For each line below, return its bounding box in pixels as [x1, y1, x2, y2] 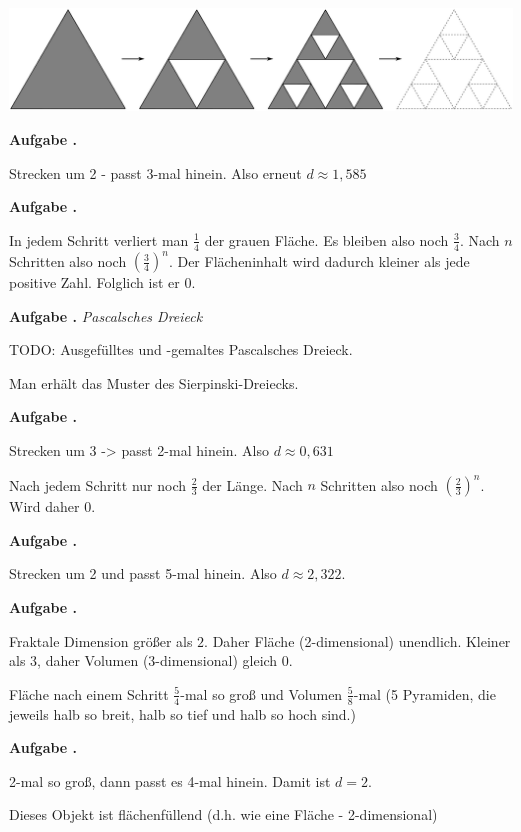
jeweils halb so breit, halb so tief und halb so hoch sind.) [9, 703, 356, 724]
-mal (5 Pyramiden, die [353, 683, 496, 704]
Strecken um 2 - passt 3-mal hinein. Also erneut [9, 162, 302, 183]
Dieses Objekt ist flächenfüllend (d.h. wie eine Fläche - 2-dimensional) [9, 804, 438, 825]
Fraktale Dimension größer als [9, 630, 193, 651]
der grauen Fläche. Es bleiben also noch [204, 229, 449, 250]
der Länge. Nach [202, 474, 303, 495]
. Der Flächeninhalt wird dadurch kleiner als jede [168, 250, 470, 271]
